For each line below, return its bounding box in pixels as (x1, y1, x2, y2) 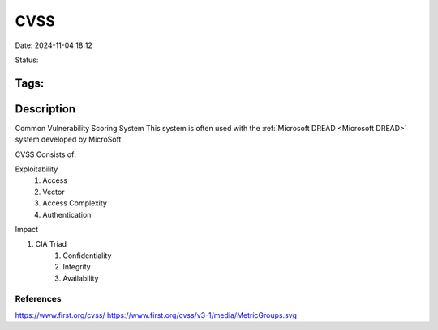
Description (15, 102, 76, 116)
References (15, 294, 62, 305)
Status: (15, 55, 39, 65)
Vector (42, 187, 65, 197)
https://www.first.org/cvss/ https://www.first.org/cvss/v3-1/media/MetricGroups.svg (15, 310, 298, 319)
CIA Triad (35, 239, 67, 249)
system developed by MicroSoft (15, 134, 122, 145)
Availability (62, 273, 99, 283)
